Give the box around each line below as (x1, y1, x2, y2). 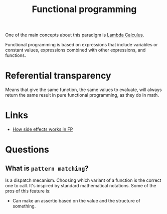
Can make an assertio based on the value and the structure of (12, 198, 140, 204)
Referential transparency (5, 70, 111, 82)
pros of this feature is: (5, 188, 51, 194)
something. (12, 203, 36, 209)
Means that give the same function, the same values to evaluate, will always (5, 87, 162, 93)
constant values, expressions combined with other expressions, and (5, 47, 146, 53)
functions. (5, 52, 26, 58)
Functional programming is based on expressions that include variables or (5, 42, 158, 48)
